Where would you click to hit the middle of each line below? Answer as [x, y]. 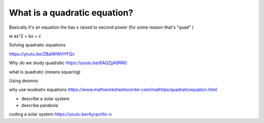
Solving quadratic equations [37, 45]
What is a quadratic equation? [71, 13]
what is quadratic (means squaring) [45, 72]
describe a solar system [45, 98]
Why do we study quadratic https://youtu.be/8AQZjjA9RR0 [68, 63]
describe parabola [40, 105]
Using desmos [24, 81]
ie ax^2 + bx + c [25, 36]
